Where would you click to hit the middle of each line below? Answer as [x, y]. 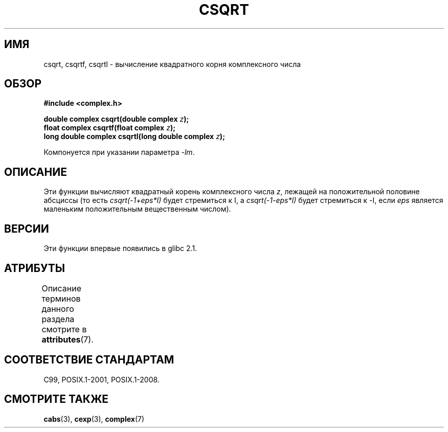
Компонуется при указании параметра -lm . [119, 152]
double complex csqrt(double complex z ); [116, 119]
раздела [58, 319]
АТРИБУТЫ [35, 268]
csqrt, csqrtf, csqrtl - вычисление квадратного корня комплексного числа [172, 64]
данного [58, 309]
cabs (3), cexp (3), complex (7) [94, 419]
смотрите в [64, 329]
